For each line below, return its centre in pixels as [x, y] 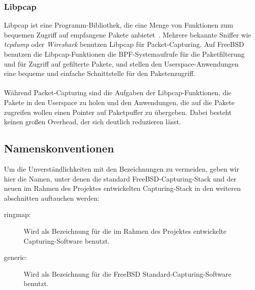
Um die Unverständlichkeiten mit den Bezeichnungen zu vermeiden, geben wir [122, 168]
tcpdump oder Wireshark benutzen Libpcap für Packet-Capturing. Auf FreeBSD [124, 44]
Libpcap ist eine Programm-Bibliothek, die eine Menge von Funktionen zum [119, 25]
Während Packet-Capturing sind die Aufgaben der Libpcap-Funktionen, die [118, 92]
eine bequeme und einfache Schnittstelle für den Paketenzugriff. [100, 73]
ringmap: [17, 214]
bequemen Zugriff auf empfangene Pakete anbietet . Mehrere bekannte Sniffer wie [128, 34]
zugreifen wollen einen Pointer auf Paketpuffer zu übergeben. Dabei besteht [118, 112]
